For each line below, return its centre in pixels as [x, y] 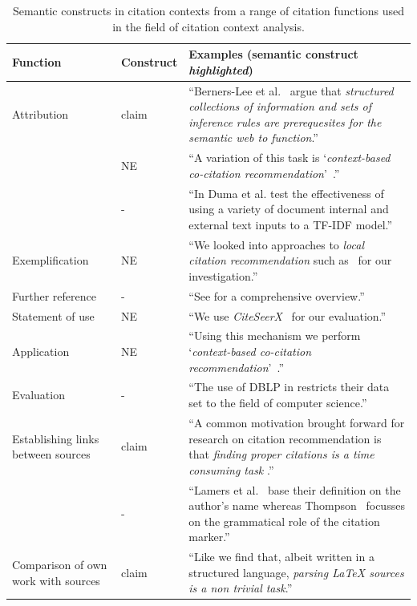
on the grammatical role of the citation [284, 521]
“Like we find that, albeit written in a [281, 557]
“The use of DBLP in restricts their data [289, 387]
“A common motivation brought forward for [297, 422]
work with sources [56, 580]
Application [41, 351]
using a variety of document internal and [289, 209]
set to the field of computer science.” [278, 403]
